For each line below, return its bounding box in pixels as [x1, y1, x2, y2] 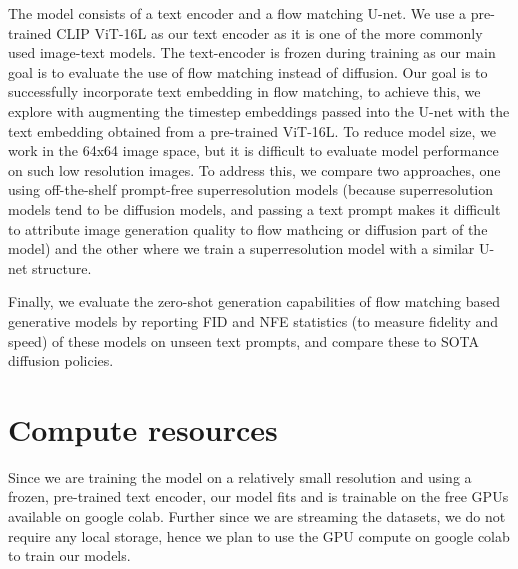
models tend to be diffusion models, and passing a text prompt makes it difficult [8, 198, 501, 219]
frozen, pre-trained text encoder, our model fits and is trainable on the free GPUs [8, 486, 509, 507]
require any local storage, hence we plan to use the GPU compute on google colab [8, 525, 510, 546]
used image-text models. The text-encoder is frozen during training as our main [8, 42, 496, 63]
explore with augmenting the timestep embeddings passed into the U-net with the [8, 100, 510, 121]
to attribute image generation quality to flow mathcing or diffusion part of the [8, 218, 488, 239]
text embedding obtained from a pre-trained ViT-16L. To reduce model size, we [8, 120, 497, 141]
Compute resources [8, 408, 278, 449]
